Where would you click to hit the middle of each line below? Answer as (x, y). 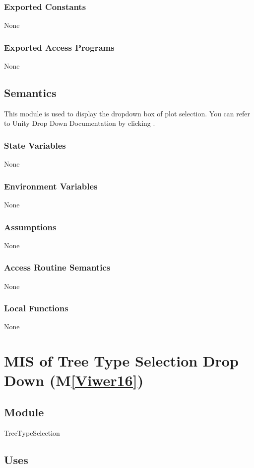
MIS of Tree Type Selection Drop (121, 361)
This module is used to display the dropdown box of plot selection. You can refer (127, 113)
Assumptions (30, 227)
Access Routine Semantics (57, 267)
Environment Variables (51, 186)
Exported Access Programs (59, 47)
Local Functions (36, 308)
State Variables (35, 145)
